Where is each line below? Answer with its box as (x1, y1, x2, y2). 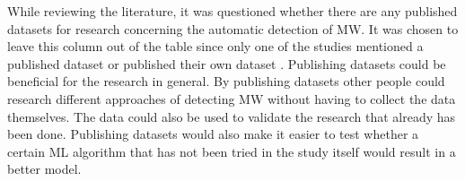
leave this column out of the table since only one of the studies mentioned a (7, 37, 424, 56)
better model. (7, 159, 82, 178)
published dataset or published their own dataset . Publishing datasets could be (7, 54, 446, 73)
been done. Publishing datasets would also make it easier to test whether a (7, 125, 419, 143)
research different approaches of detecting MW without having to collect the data (7, 89, 456, 108)
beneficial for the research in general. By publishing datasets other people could (7, 72, 445, 90)
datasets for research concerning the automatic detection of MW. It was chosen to (7, 19, 459, 38)
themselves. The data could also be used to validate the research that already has (7, 107, 456, 125)
